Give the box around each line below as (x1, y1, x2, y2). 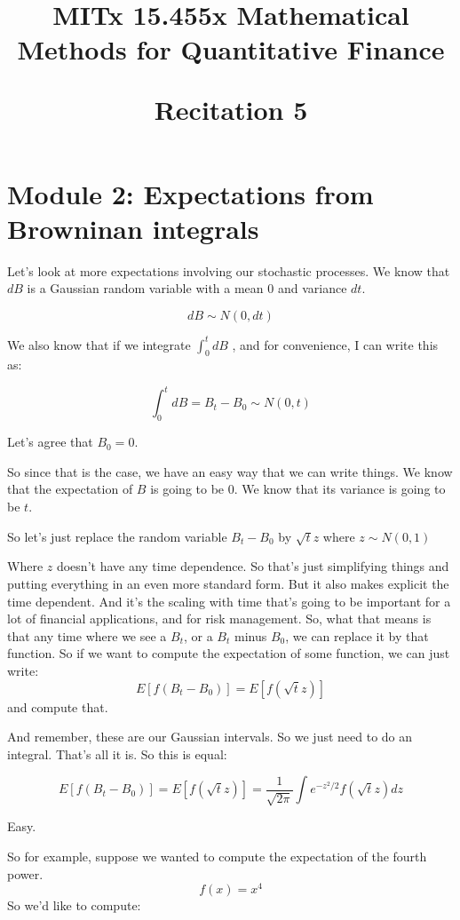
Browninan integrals (7, 210, 259, 246)
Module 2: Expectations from (7, 175, 374, 211)
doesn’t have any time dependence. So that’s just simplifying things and (56, 557, 449, 575)
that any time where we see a (7, 626, 167, 645)
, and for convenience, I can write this (232, 335, 439, 353)
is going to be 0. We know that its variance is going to (150, 480, 446, 498)
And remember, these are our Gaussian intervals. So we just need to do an (7, 727, 413, 746)
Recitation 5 (154, 91, 308, 127)
